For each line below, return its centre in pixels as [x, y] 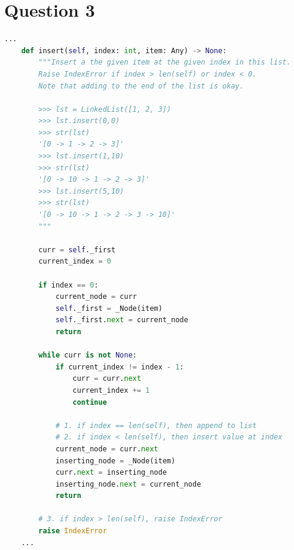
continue [90, 402]
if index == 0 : [68, 285]
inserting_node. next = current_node [128, 484]
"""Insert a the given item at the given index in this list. [165, 62]
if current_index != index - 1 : [120, 367]
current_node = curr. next [107, 449]
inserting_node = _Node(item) [115, 461]
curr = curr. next [107, 379]
